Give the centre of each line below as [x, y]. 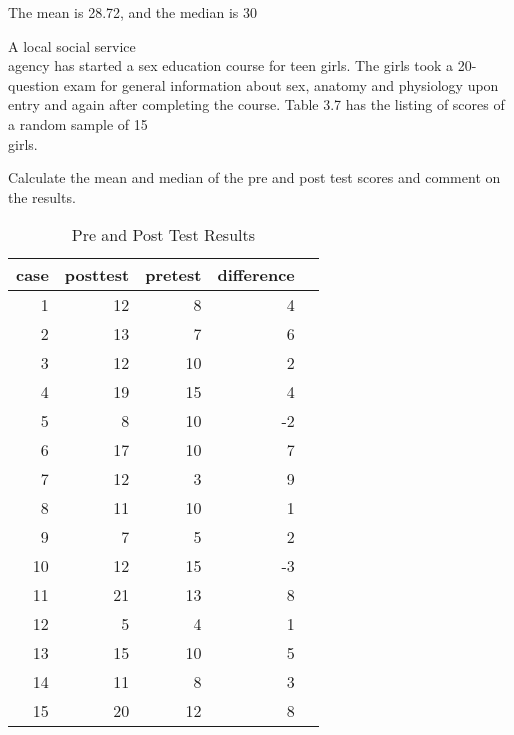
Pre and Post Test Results [163, 235]
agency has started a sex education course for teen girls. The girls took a [231, 65]
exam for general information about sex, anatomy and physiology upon [281, 84]
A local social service [72, 45]
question [34, 84]
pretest [173, 275]
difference [256, 275]
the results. [42, 196]
